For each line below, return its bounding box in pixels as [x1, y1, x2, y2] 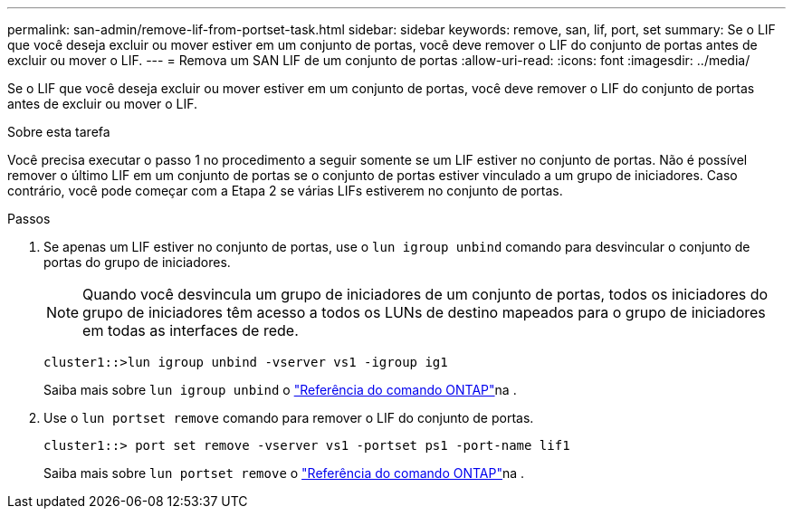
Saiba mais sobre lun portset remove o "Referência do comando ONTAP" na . [43, 465, 525, 481]
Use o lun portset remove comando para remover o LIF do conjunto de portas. [43, 410, 534, 425]
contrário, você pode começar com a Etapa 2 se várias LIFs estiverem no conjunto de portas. [7, 183, 563, 198]
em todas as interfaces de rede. [82, 321, 299, 339]
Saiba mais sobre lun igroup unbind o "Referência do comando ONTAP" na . [43, 382, 517, 397]
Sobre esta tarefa [7, 124, 110, 139]
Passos [7, 211, 51, 226]
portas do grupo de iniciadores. [43, 254, 231, 270]
